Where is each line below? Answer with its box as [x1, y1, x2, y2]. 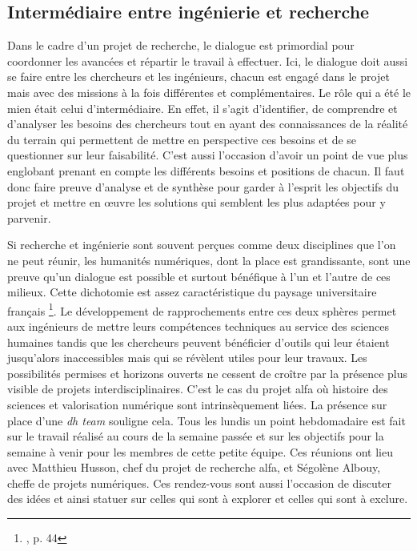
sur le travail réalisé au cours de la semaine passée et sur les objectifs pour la [7, 428, 384, 444]
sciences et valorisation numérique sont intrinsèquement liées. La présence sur [7, 396, 387, 412]
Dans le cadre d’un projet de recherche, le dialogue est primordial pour [7, 37, 355, 54]
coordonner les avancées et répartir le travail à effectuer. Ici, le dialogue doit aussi [7, 52, 408, 69]
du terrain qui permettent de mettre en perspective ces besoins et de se [7, 131, 357, 147]
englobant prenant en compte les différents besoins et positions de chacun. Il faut [7, 162, 405, 179]
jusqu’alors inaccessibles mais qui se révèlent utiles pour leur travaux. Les [7, 349, 367, 366]
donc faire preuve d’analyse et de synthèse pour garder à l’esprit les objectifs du [7, 178, 399, 195]
